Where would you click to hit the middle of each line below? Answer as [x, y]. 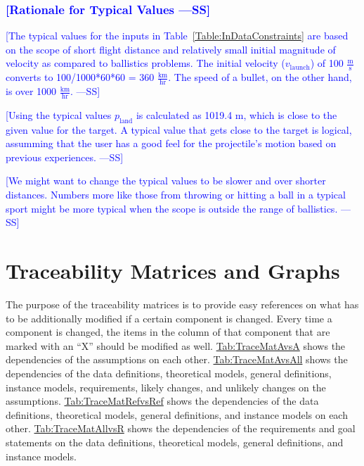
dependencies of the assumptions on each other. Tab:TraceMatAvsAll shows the [177, 359]
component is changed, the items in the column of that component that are [168, 332]
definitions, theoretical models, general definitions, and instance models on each [177, 414]
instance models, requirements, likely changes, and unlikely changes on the [166, 387]
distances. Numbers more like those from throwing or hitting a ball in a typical [176, 195]
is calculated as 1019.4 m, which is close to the [236, 114]
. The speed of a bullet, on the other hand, [260, 77]
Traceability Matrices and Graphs [173, 271]
